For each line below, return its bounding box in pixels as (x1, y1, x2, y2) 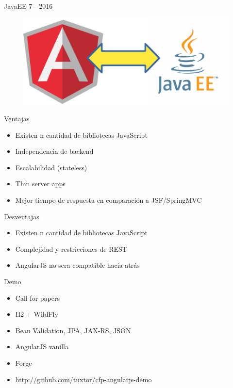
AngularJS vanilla (15, 341, 68, 352)
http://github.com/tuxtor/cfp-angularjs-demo (15, 374, 152, 384)
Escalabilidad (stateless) (15, 162, 87, 172)
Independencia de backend (15, 146, 94, 156)
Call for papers (15, 292, 60, 303)
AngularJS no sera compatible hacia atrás (15, 260, 140, 270)
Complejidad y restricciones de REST (15, 243, 127, 254)
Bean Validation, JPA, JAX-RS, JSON (15, 325, 131, 335)
